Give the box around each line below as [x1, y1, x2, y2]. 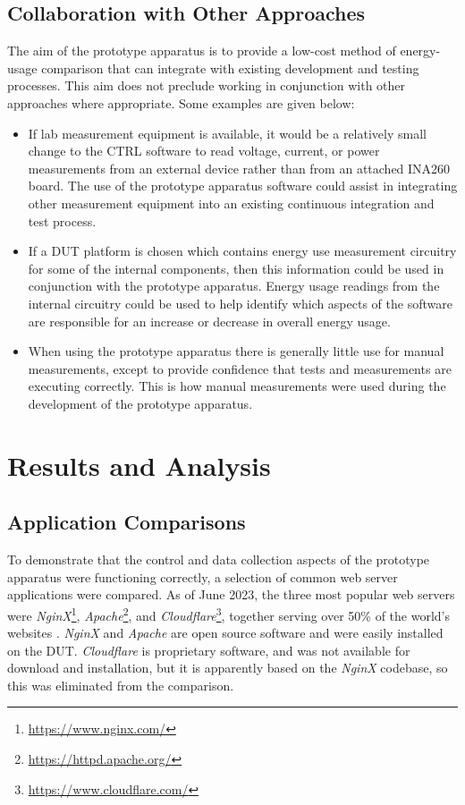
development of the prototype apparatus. [28, 394, 253, 412]
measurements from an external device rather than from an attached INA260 [28, 158, 451, 177]
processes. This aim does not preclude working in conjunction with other [7, 76, 406, 95]
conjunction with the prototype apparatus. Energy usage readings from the [28, 276, 440, 295]
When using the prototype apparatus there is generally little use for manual [28, 342, 444, 360]
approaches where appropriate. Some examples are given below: [7, 93, 355, 112]
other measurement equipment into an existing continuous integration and [28, 193, 435, 212]
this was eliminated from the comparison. [7, 675, 234, 694]
